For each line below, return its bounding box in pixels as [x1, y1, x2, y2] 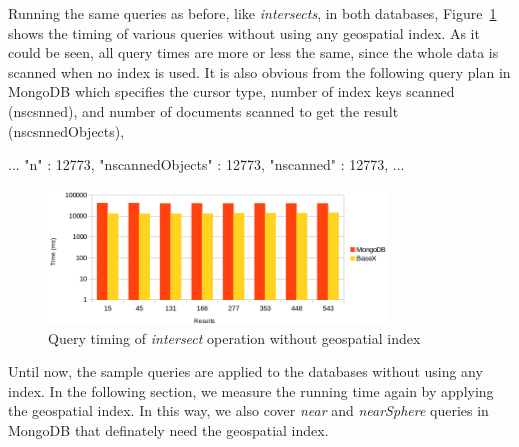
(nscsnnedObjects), [8, 120, 125, 141]
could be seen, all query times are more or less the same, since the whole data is [8, 42, 499, 63]
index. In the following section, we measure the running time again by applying [8, 380, 494, 401]
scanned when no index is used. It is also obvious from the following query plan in [8, 61, 511, 82]
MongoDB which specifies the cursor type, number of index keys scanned [8, 81, 455, 102]
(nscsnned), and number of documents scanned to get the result [8, 100, 399, 121]
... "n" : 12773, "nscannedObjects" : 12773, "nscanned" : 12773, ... [8, 154, 405, 175]
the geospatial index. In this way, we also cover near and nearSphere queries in [8, 400, 489, 421]
